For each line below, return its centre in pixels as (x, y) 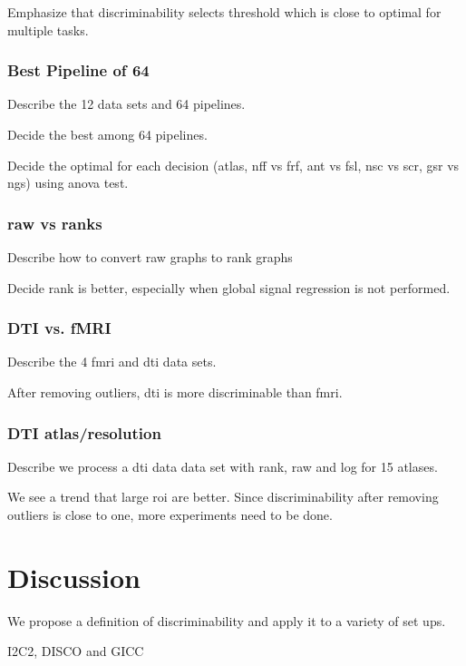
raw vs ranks (55, 223)
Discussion (74, 577)
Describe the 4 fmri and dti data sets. (112, 362)
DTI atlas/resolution (84, 432)
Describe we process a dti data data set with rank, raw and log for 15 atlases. (223, 466)
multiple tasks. (48, 29)
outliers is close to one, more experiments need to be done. (170, 514)
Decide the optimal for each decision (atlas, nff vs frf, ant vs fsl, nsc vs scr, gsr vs (233, 165)
